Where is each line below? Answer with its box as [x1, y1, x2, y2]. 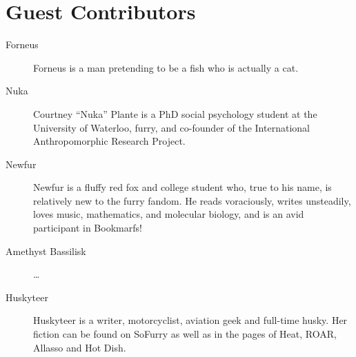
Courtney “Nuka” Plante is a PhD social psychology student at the [33, 106, 317, 121]
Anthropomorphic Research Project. [33, 134, 186, 148]
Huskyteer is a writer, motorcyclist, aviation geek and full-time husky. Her [33, 313, 348, 327]
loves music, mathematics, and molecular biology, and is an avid [33, 207, 304, 221]
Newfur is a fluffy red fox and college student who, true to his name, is [33, 180, 332, 194]
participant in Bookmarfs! [33, 221, 142, 235]
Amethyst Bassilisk [6, 243, 86, 258]
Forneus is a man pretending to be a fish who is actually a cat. [33, 60, 299, 74]
